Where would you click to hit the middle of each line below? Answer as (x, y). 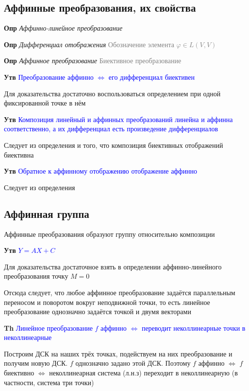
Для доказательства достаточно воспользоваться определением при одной (112, 93)
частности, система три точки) (49, 382)
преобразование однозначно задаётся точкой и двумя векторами (98, 311)
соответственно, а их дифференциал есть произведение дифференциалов (111, 129)
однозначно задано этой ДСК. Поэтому (133, 363)
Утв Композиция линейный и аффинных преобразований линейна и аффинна (118, 119)
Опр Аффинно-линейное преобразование (63, 28)
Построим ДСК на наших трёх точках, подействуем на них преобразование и (118, 353)
